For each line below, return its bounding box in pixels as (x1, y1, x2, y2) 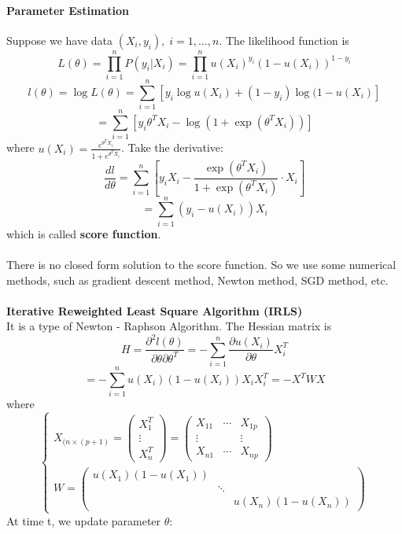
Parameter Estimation (6, 2, 129, 18)
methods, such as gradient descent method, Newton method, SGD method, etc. (6, 271, 389, 288)
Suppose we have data (6, 31, 113, 48)
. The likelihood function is (219, 31, 349, 48)
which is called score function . (6, 225, 161, 241)
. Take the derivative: (120, 139, 223, 156)
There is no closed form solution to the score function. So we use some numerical (6, 256, 396, 272)
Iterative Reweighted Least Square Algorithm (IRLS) (6, 302, 303, 319)
